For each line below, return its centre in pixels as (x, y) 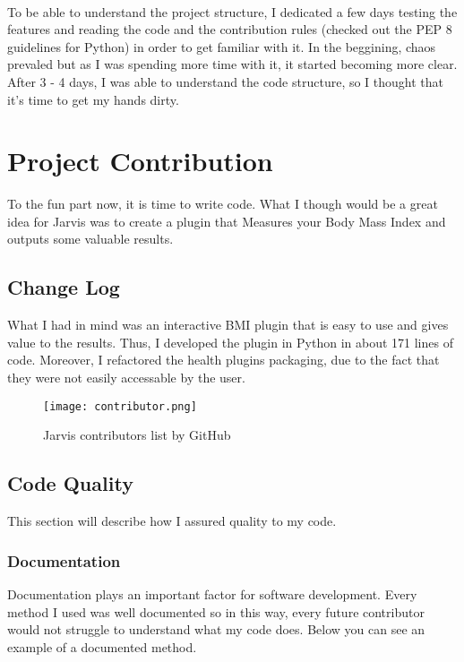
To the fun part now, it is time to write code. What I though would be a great (223, 204)
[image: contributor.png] (120, 406)
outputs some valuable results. (90, 239)
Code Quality (70, 483)
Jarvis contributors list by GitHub (137, 435)
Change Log (64, 287)
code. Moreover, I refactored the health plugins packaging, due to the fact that (223, 360)
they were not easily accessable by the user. (126, 378)
